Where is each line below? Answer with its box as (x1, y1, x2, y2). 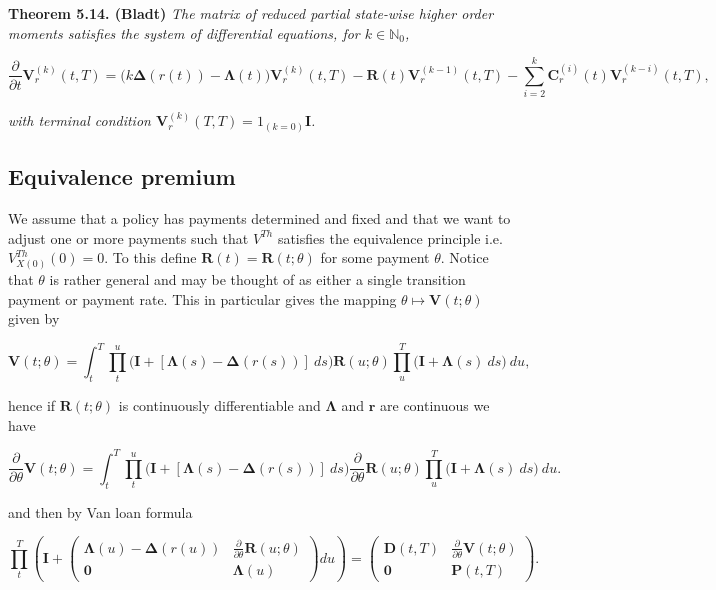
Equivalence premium (8, 161, 236, 192)
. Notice (440, 247, 489, 268)
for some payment (320, 247, 430, 268)
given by (8, 308, 60, 329)
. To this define (104, 247, 197, 268)
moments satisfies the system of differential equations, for (8, 22, 360, 43)
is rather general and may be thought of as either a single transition (49, 268, 466, 289)
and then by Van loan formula (8, 501, 193, 522)
